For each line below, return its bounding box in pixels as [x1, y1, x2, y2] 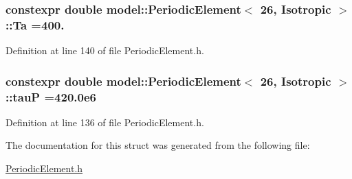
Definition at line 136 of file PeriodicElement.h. [5, 115, 204, 129]
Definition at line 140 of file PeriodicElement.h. [5, 43, 204, 58]
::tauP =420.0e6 [5, 88, 96, 105]
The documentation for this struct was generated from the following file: [5, 138, 310, 152]
